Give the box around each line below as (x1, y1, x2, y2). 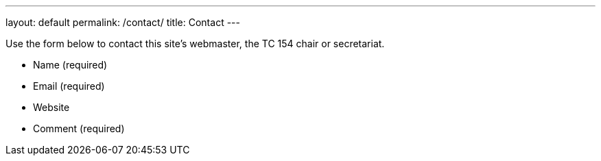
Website (33, 101, 70, 113)
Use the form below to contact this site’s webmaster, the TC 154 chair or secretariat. (5, 38, 385, 49)
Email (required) (33, 80, 105, 92)
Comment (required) (33, 123, 125, 134)
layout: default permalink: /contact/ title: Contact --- (5, 16, 240, 28)
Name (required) (33, 59, 108, 71)
